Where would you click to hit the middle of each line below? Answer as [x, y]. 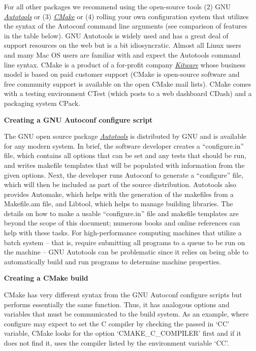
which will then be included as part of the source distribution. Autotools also [120, 184]
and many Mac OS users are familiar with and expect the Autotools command [122, 54]
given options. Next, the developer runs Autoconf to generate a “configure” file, [124, 175]
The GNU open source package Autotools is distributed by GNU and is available [125, 136]
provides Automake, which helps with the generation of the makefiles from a [119, 194]
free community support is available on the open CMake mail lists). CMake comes [128, 83]
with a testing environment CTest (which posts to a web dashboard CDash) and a [128, 93]
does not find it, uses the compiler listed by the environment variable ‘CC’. [116, 343]
